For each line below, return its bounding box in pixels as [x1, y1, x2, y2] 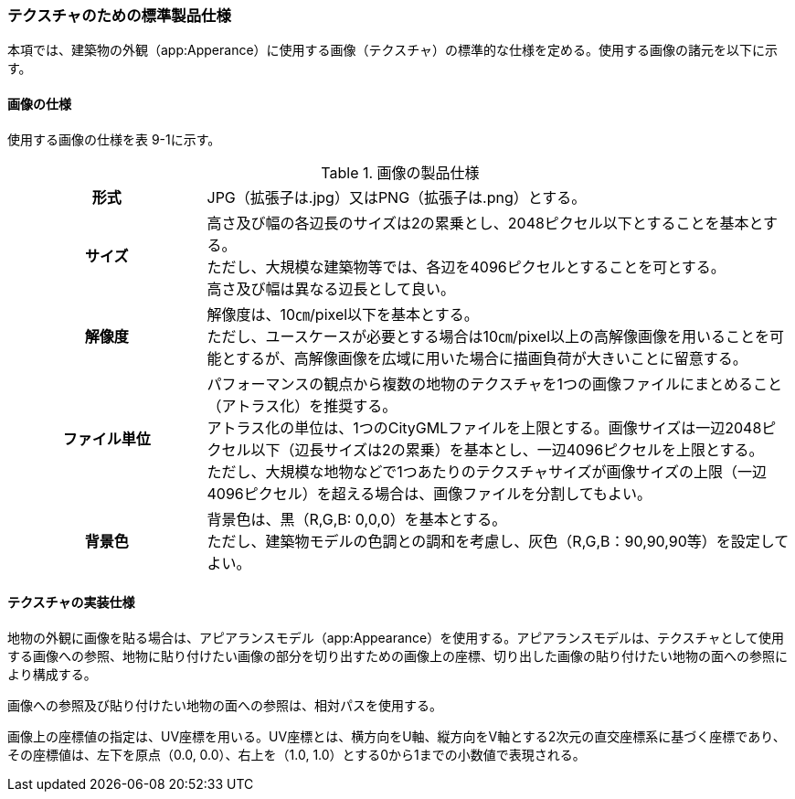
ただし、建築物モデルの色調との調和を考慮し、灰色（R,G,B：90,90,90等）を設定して [207, 531, 790, 550]
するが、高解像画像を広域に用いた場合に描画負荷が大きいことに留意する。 [236, 348, 747, 368]
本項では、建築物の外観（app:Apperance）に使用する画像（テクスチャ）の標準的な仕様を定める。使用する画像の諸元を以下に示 [7, 42, 779, 59]
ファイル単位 [62, 429, 151, 448]
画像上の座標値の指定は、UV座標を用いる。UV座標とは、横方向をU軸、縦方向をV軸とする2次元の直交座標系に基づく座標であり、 [7, 728, 786, 744]
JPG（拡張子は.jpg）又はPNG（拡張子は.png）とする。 [207, 187, 587, 207]
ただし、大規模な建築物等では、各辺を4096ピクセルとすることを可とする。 [207, 257, 726, 276]
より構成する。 [7, 666, 97, 682]
